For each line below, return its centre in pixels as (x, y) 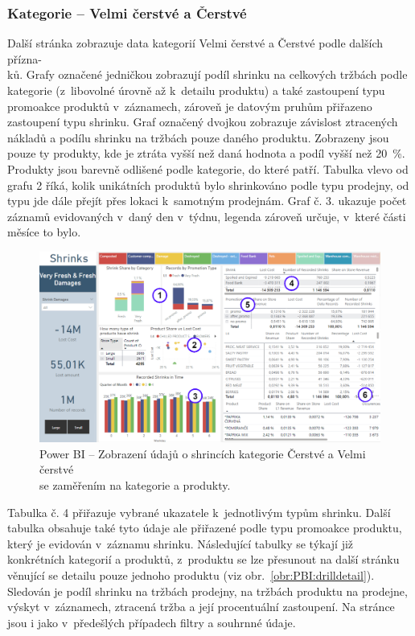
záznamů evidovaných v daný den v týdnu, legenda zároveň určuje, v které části (207, 216)
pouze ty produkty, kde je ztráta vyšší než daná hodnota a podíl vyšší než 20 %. (206, 153)
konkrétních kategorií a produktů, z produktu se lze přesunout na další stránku (203, 559)
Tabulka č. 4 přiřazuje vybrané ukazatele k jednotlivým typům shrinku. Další (199, 512)
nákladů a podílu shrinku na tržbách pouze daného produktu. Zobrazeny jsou (198, 137)
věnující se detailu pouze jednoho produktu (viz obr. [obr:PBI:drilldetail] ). (191, 574)
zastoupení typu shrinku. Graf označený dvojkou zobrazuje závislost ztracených (203, 122)
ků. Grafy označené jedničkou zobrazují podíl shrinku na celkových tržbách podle (207, 74)
